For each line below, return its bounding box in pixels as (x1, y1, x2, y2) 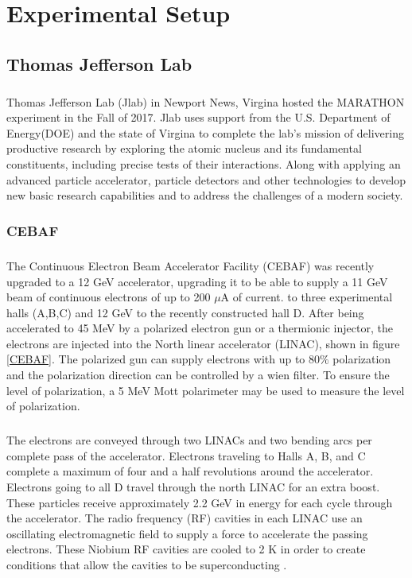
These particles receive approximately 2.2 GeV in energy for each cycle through (6, 494, 393, 510)
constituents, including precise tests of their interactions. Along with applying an (6, 155, 401, 172)
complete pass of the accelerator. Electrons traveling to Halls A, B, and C (6, 447, 366, 464)
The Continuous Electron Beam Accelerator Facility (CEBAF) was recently (6, 257, 375, 273)
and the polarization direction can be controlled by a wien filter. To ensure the (6, 367, 390, 383)
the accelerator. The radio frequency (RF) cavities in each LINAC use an (6, 510, 363, 526)
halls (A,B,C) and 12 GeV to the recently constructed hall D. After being (6, 304, 364, 320)
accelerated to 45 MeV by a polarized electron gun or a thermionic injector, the (6, 320, 393, 336)
